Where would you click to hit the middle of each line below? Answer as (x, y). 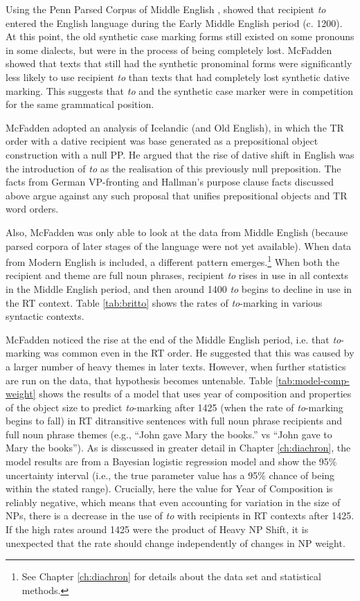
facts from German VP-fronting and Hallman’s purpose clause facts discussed (170, 182)
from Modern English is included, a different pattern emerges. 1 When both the (173, 261)
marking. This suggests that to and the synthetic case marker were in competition (179, 90)
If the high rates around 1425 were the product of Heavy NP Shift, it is (157, 529)
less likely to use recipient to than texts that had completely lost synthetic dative (178, 77)
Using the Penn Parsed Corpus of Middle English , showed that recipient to (166, 9)
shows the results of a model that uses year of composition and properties (195, 394)
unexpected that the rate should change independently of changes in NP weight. (175, 542)
